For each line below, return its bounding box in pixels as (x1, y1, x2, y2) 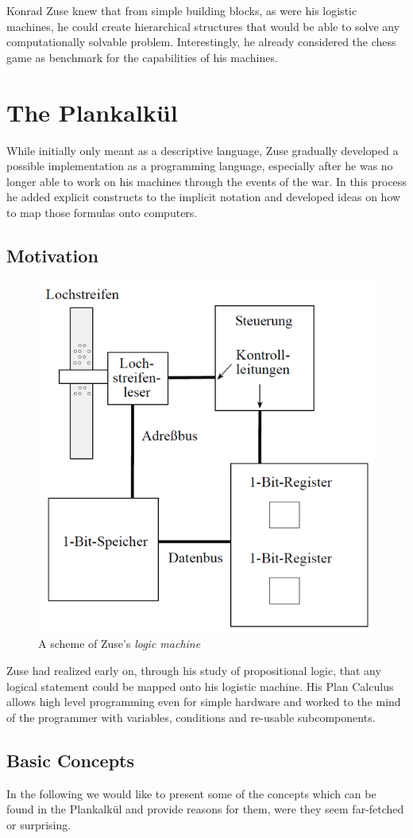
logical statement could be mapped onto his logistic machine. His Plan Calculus (6, 677, 394, 694)
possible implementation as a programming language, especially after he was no (6, 157, 393, 174)
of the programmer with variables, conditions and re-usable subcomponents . (6, 708, 376, 725)
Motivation (6, 242, 98, 267)
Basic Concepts (6, 747, 135, 772)
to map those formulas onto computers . (6, 204, 198, 220)
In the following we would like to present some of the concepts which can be (6, 785, 376, 801)
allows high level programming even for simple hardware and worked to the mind (6, 693, 401, 710)
